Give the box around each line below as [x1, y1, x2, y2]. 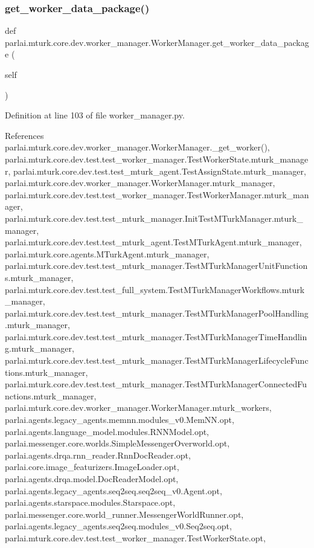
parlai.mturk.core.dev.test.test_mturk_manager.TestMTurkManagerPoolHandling [5, 306, 309, 319]
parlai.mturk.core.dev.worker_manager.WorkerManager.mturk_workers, [5, 401, 272, 414]
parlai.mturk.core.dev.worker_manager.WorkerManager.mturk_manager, [5, 176, 275, 189]
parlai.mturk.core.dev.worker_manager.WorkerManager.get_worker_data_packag [5, 36, 309, 48]
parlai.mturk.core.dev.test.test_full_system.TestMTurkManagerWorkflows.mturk [5, 283, 305, 295]
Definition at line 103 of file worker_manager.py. [5, 109, 185, 121]
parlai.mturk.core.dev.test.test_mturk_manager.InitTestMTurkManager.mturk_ [5, 211, 303, 224]
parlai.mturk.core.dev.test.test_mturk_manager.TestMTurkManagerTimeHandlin [5, 330, 307, 343]
